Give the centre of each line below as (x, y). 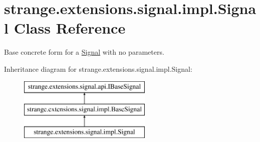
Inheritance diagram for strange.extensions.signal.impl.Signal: (98, 68)
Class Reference (70, 28)
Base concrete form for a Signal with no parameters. (84, 52)
